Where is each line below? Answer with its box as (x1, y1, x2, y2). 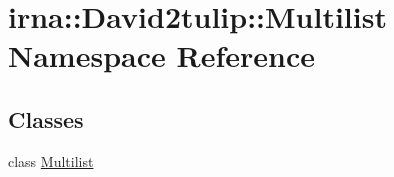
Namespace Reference (8, 35, 315, 76)
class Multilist (8, 150, 94, 171)
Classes (8, 103, 84, 134)
